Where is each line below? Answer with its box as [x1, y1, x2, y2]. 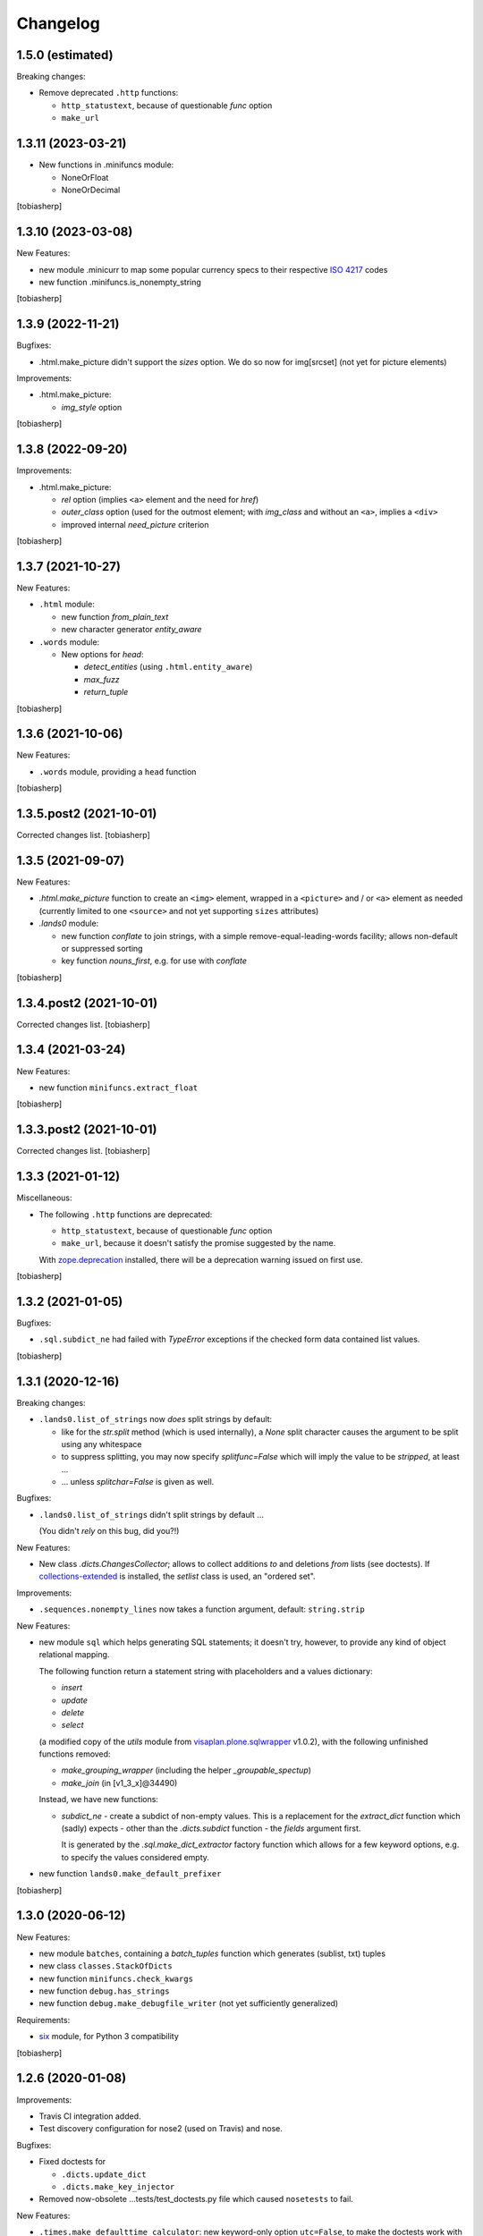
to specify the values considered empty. [61, 1851, 210, 1862]
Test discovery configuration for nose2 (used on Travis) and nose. [38, 2123, 284, 2134]
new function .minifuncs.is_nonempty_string [38, 277, 201, 287]
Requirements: [16, 2014, 71, 2025]
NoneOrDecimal [61, 184, 121, 195]
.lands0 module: [38, 918, 99, 929]
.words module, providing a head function [38, 766, 197, 777]
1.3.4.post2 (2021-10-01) [16, 995, 158, 1011]
